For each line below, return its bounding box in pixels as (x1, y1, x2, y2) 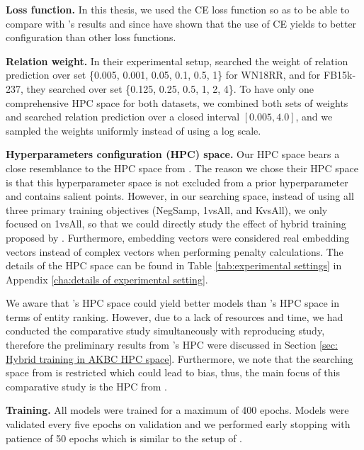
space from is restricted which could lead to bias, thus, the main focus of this (6, 365, 340, 380)
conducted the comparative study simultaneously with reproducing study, (6, 323, 325, 338)
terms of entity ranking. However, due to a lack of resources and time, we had (6, 309, 343, 324)
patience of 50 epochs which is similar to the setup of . (6, 430, 242, 445)
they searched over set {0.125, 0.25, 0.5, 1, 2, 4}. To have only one (26, 81, 314, 96)
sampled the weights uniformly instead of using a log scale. (6, 123, 261, 137)
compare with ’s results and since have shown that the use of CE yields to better (6, 16, 357, 30)
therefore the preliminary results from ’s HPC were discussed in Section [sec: (6, 337, 338, 352)
